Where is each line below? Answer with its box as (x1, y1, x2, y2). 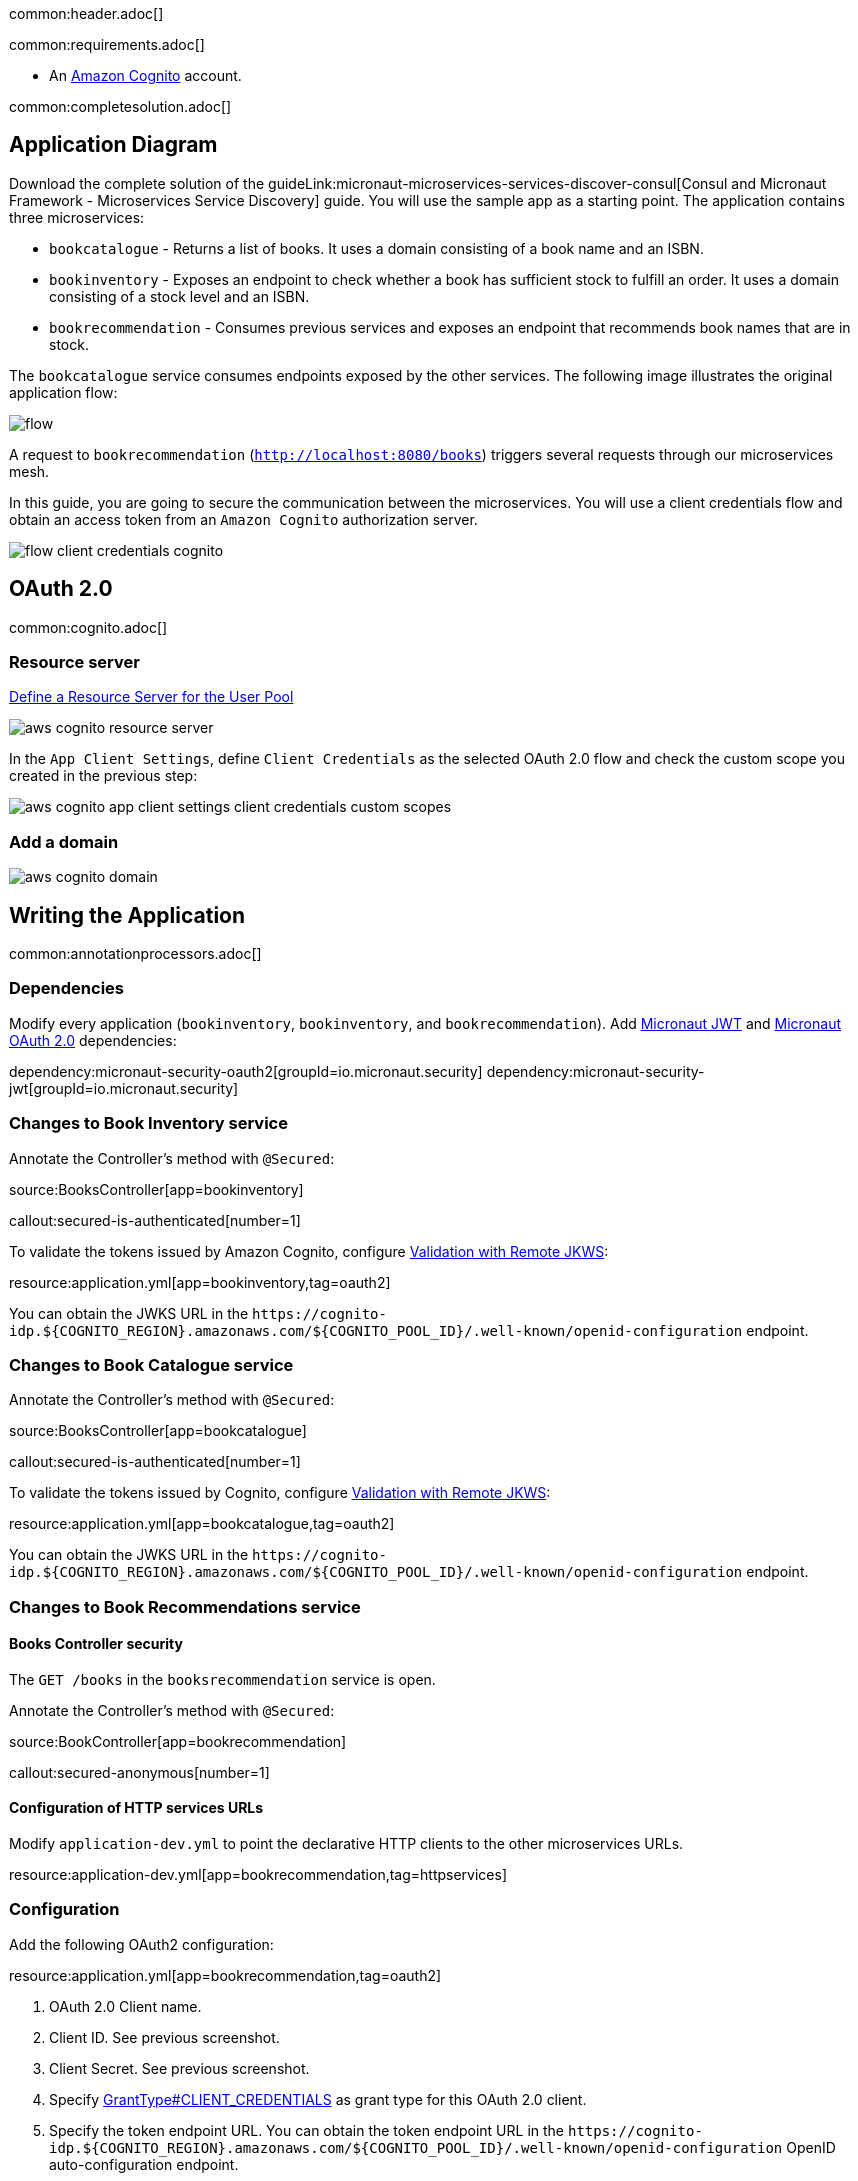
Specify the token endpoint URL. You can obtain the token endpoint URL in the (49, 2121, 565, 2139)
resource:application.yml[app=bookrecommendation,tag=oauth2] (9, 1966, 442, 1984)
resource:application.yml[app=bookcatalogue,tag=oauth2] (9, 1515, 395, 1533)
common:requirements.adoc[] (9, 36, 205, 53)
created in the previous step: (9, 767, 198, 785)
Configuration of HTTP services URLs (9, 1799, 264, 1817)
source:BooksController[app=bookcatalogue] (9, 1422, 307, 1440)
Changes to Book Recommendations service (9, 1596, 361, 1617)
